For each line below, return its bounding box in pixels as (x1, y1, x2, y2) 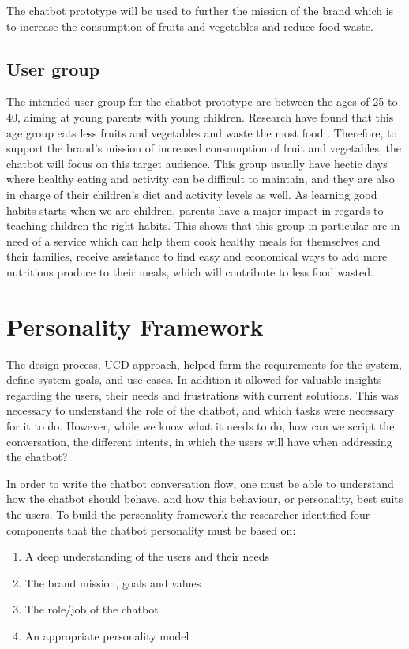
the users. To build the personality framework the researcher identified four (6, 505, 370, 522)
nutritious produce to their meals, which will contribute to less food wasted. (6, 263, 373, 279)
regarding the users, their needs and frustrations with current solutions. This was (6, 386, 399, 403)
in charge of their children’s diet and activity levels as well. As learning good (6, 186, 377, 202)
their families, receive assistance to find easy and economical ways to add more (6, 248, 388, 264)
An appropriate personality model (24, 627, 189, 643)
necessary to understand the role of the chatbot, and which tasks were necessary (6, 402, 395, 418)
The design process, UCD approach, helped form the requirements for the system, (6, 355, 402, 372)
